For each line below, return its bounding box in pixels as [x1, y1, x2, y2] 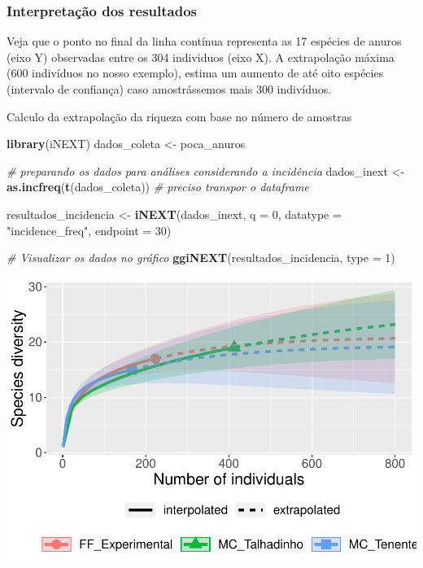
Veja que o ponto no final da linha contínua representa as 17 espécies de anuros [7, 33, 402, 50]
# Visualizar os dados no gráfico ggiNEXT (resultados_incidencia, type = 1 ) [7, 249, 395, 266]
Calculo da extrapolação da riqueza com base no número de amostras [7, 107, 352, 125]
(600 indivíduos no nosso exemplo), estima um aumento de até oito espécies [7, 64, 384, 81]
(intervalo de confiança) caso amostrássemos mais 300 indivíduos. [7, 81, 332, 97]
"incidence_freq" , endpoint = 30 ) [7, 221, 172, 238]
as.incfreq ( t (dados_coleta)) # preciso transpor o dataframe [7, 178, 309, 195]
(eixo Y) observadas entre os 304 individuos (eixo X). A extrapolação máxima [7, 48, 395, 65]
